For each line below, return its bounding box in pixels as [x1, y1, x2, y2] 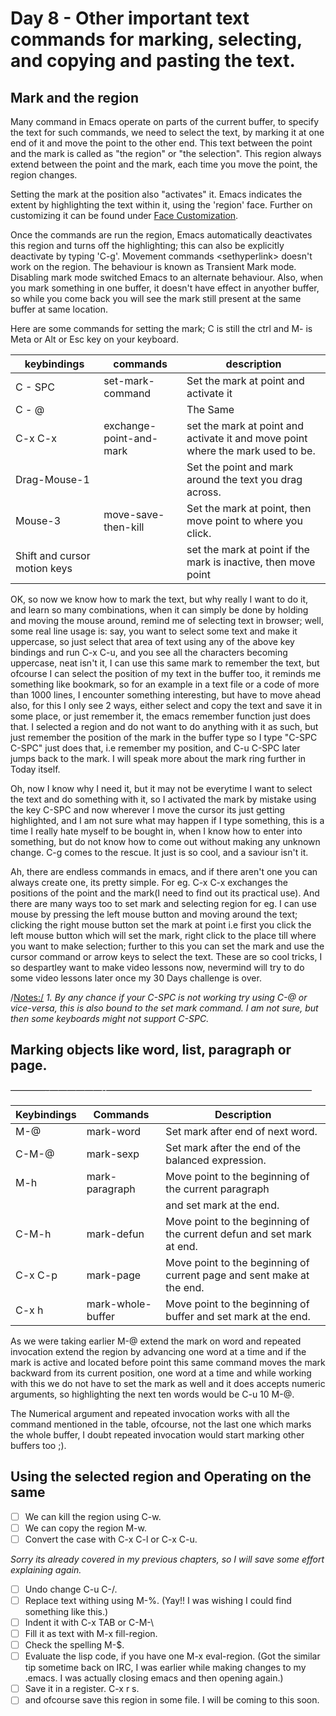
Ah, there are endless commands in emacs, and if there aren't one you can [10, 866, 318, 877]
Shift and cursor [15, 549, 91, 562]
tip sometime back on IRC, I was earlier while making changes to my [24, 1662, 307, 1674]
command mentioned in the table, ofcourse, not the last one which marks [10, 1418, 312, 1430]
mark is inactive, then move [186, 555, 316, 569]
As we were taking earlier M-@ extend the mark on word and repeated [10, 1335, 302, 1347]
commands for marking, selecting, [10, 28, 303, 51]
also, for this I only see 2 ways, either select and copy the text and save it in [10, 700, 323, 711]
